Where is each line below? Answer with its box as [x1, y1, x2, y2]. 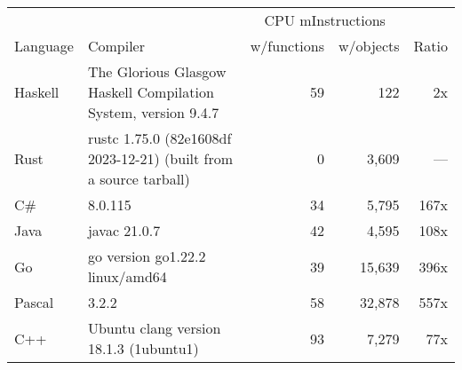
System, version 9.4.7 [87, 102, 219, 122]
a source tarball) [87, 169, 190, 189]
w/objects [339, 35, 400, 56]
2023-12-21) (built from [87, 148, 234, 169]
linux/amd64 [87, 266, 167, 287]
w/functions [250, 35, 325, 56]
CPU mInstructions [264, 10, 386, 30]
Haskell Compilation [87, 82, 214, 102]
